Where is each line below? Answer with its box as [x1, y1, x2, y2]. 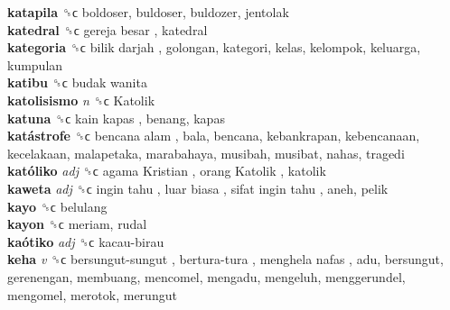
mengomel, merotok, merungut [7, 285, 177, 304]
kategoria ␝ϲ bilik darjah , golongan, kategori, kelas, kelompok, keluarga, [7, 38, 421, 57]
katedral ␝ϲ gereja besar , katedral [7, 20, 208, 39]
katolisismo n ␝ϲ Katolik [7, 90, 155, 109]
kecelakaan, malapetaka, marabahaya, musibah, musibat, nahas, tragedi [7, 143, 405, 162]
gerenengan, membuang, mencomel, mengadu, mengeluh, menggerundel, [7, 267, 406, 286]
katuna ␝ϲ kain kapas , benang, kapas [7, 108, 225, 127]
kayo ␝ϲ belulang [7, 196, 108, 215]
